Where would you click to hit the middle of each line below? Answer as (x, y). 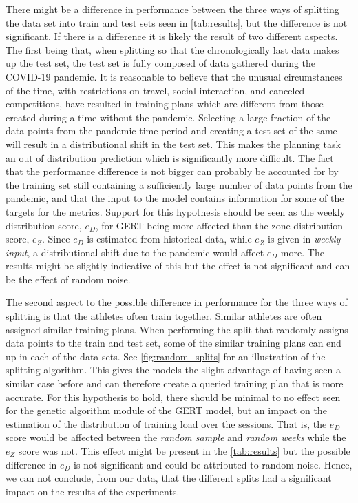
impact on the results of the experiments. (93, 491)
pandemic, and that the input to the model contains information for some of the (175, 198)
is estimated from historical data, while (169, 239)
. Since (56, 239)
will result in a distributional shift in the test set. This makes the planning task (173, 144)
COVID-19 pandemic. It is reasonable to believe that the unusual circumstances (174, 76)
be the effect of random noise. (68, 279)
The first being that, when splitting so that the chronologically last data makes (172, 49)
